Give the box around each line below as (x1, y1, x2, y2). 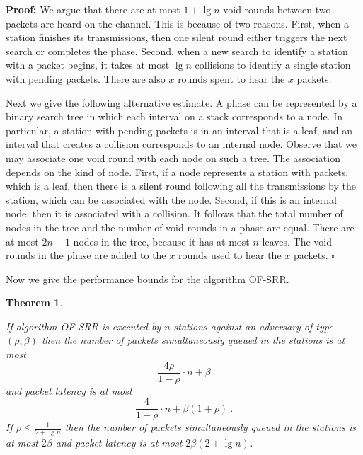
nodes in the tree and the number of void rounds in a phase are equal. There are (6, 219, 355, 234)
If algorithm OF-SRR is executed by (6, 318, 161, 333)
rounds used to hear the (178, 248, 282, 263)
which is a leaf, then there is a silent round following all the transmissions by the (6, 178, 356, 193)
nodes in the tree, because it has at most (73, 234, 250, 248)
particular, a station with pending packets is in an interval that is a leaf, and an (6, 122, 353, 137)
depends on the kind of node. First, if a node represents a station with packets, (6, 164, 349, 179)
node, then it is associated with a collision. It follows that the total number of (6, 206, 343, 221)
